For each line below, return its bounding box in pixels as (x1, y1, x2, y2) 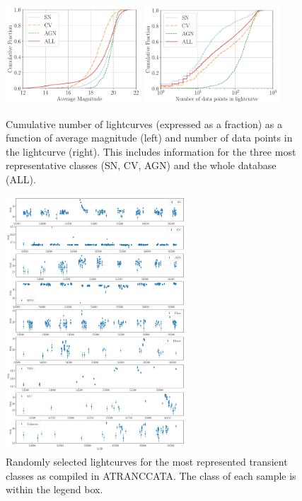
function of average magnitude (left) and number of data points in (6, 130, 293, 145)
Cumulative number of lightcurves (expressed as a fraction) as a (6, 116, 282, 131)
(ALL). (6, 171, 36, 186)
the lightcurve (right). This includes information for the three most (6, 144, 296, 159)
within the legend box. (6, 482, 103, 497)
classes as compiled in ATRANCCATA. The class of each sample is (6, 468, 296, 483)
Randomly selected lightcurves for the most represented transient (6, 454, 288, 468)
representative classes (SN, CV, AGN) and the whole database (6, 158, 277, 173)
